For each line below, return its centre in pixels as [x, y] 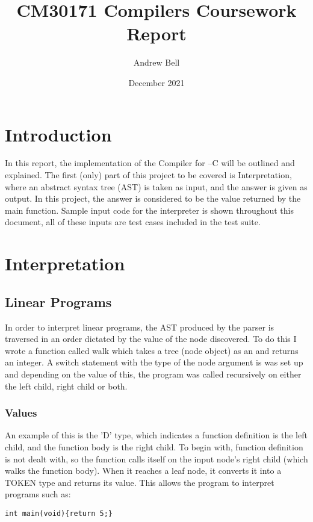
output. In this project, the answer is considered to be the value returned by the [153, 198]
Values [21, 413]
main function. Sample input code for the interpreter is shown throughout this [149, 210]
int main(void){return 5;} [59, 513]
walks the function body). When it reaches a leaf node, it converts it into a [143, 471]
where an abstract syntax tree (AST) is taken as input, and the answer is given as [156, 186]
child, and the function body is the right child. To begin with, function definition [154, 446]
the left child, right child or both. [66, 386]
